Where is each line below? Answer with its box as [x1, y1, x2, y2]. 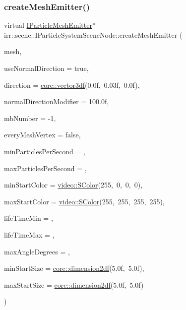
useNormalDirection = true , [4, 63, 89, 73]
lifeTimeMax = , [4, 229, 55, 240]
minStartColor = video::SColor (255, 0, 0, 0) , [4, 180, 143, 190]
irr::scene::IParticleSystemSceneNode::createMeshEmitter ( [4, 29, 183, 40]
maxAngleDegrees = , [4, 246, 70, 256]
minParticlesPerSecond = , [4, 146, 85, 156]
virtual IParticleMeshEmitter [4, 20, 92, 30]
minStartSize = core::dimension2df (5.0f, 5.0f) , [4, 263, 144, 273]
